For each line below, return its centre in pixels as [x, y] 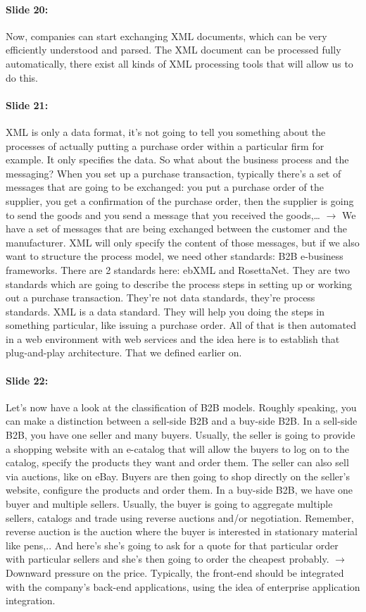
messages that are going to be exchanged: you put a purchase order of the [165, 187]
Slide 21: [27, 105]
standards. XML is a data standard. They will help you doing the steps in [165, 311]
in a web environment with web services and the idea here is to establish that [173, 338]
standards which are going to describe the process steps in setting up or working [179, 283]
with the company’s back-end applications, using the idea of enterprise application [183, 586]
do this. [22, 77]
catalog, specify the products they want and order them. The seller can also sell [177, 462]
